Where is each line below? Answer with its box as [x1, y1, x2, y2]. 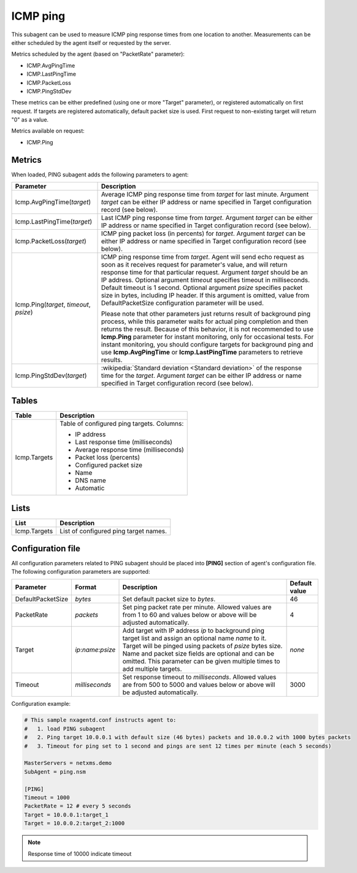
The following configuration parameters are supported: [11, 568, 150, 576]
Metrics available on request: [11, 127, 85, 135]
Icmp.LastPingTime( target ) [15, 217, 93, 226]
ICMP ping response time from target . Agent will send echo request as [101, 253, 305, 261]
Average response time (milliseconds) [75, 445, 184, 454]
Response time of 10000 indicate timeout [28, 850, 132, 857]
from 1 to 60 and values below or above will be [122, 611, 257, 619]
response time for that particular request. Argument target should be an [101, 268, 308, 276]
